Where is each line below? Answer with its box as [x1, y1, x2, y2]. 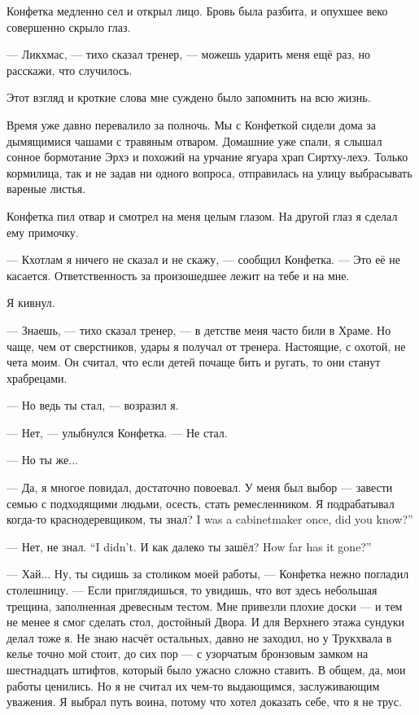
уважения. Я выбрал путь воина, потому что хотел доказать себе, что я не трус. [7, 693, 402, 710]
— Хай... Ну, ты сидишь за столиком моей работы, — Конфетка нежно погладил [7, 565, 409, 582]
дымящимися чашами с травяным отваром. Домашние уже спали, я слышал [7, 132, 382, 149]
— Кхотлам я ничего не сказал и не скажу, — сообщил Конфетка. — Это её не [7, 251, 400, 268]
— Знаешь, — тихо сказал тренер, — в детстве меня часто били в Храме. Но [7, 321, 391, 338]
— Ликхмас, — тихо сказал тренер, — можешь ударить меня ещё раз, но [7, 46, 371, 63]
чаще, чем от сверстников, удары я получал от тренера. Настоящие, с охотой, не [7, 337, 406, 354]
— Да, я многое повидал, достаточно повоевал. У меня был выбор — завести [7, 479, 393, 496]
